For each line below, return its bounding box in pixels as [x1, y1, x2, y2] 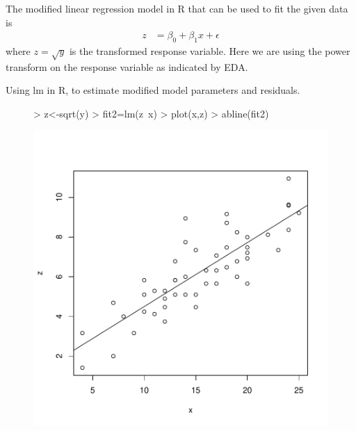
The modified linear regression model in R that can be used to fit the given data [6, 1, 348, 15]
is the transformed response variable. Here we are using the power [69, 44, 350, 58]
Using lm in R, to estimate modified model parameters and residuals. [6, 83, 300, 97]
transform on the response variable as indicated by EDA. [6, 59, 248, 74]
